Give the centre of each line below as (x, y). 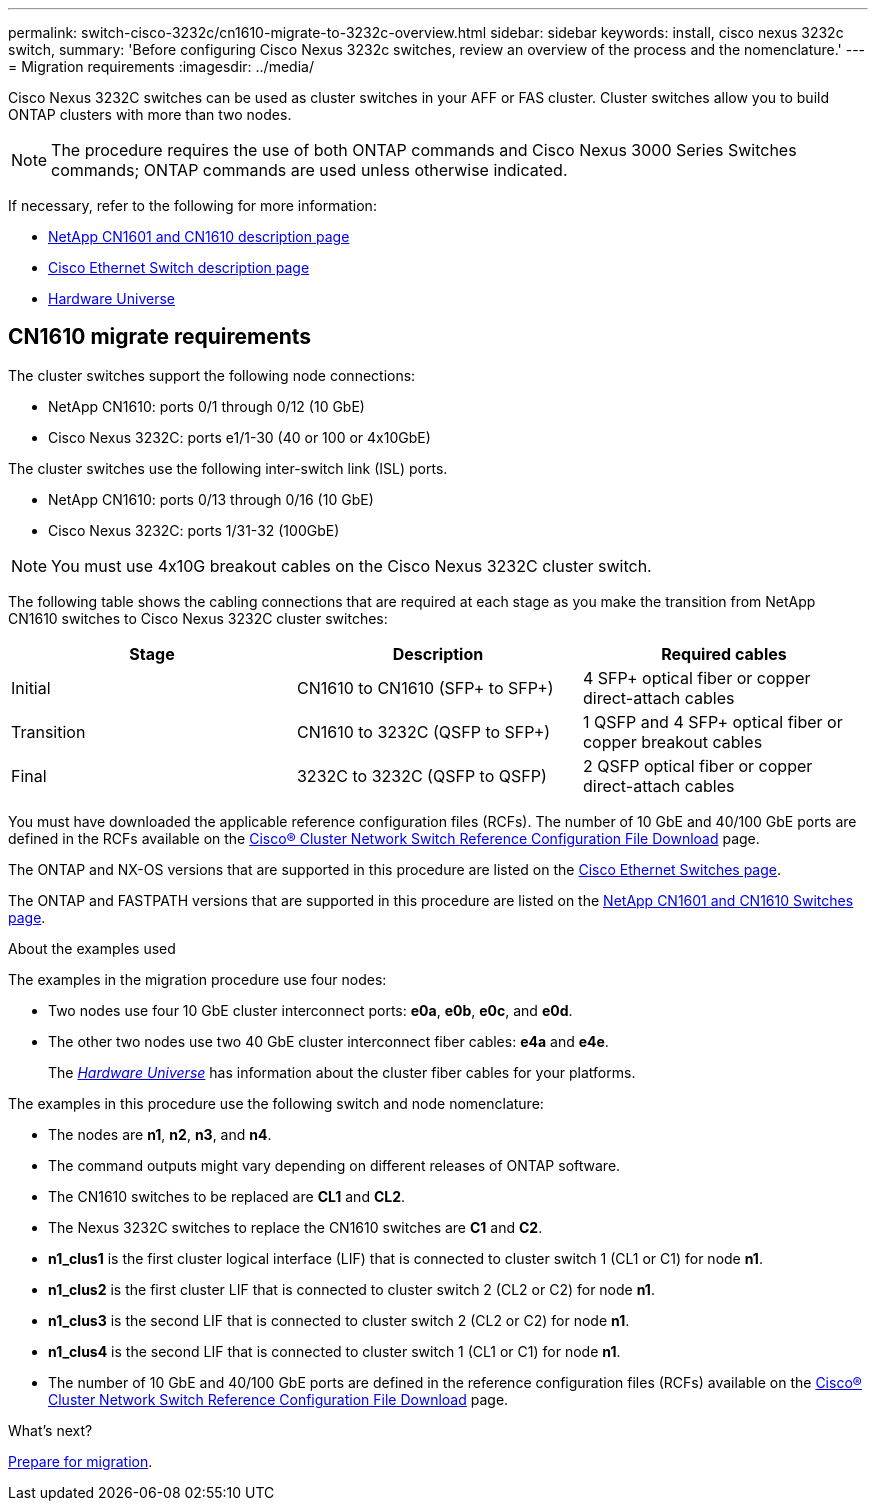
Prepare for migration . (80, 1461)
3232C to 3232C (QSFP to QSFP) (421, 775)
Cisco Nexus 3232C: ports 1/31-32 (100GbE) (194, 530)
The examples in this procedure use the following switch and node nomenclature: (276, 1103)
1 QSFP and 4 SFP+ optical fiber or (712, 721)
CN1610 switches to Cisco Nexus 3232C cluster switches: (198, 618)
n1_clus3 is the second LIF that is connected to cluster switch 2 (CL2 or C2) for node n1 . (339, 1320)
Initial (31, 687)
